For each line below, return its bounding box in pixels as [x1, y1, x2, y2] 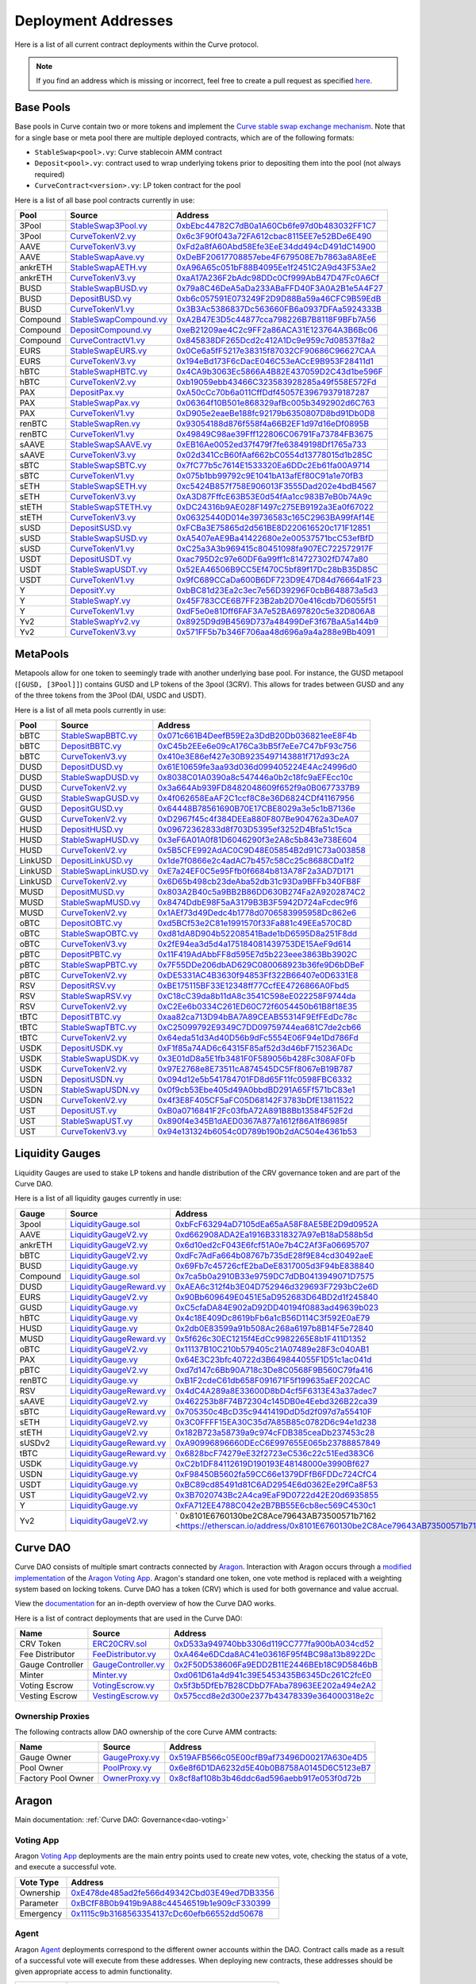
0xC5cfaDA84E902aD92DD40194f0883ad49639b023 [175, 1302, 379, 1313]
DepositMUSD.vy [60, 886, 125, 898]
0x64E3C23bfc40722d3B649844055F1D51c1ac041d [175, 1354, 372, 1365]
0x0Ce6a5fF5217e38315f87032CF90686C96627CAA [175, 345, 376, 356]
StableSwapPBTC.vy [60, 959, 138, 971]
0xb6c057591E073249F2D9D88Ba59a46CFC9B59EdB [175, 293, 382, 304]
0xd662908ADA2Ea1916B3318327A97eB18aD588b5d [175, 1228, 374, 1240]
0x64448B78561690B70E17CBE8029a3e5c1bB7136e [157, 803, 356, 814]
